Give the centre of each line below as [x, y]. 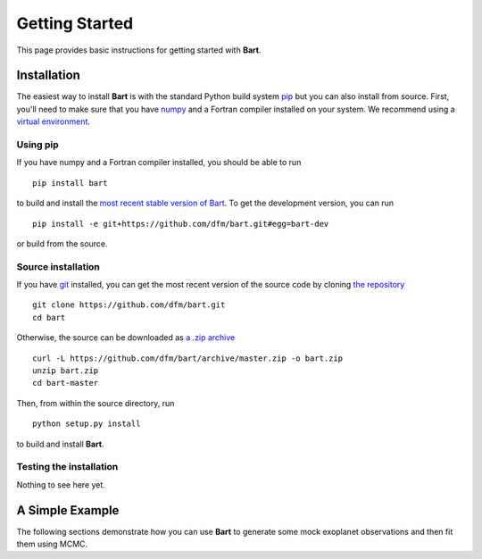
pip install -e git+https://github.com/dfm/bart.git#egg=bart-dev [181, 224]
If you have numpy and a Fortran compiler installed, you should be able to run [159, 163]
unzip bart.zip [66, 371]
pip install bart [70, 183]
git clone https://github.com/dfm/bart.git [129, 305]
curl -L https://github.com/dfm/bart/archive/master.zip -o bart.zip [188, 358]
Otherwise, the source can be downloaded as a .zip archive [126, 338]
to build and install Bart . [60, 444]
